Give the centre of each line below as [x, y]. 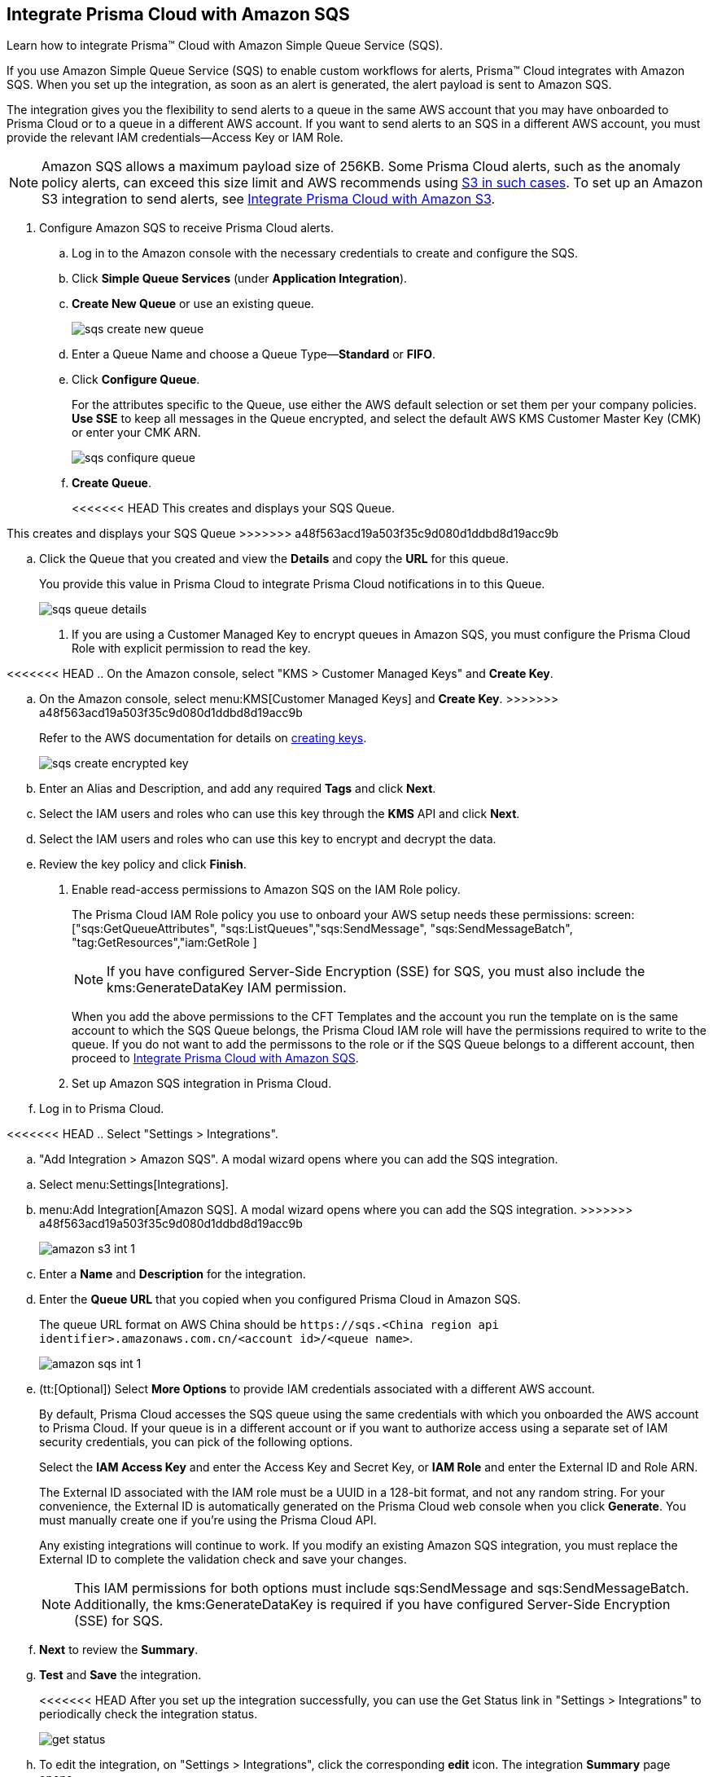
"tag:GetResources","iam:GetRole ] [164, 943]
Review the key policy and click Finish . [143, 864]
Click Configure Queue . [136, 380]
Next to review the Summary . [119, 1650]
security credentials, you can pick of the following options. [196, 1442]
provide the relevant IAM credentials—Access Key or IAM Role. [175, 138]
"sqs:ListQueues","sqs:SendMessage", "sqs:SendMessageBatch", [396, 929]
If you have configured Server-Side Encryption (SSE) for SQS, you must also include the [376, 972]
